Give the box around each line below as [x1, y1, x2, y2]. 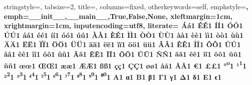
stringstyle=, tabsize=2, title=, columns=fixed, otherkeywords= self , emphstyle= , [4, 1, 249, 11]
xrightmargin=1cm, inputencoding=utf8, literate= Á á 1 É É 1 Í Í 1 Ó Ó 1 [4, 20, 243, 31]
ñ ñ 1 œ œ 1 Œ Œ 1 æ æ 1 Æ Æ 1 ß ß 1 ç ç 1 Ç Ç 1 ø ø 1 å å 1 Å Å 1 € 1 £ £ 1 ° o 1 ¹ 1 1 [4, 59, 247, 70]
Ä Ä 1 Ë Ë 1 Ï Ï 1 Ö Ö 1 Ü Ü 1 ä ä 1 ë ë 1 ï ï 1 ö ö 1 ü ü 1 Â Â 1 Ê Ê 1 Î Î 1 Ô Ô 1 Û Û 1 [4, 39, 241, 50]
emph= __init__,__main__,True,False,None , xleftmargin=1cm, [4, 11, 233, 21]
